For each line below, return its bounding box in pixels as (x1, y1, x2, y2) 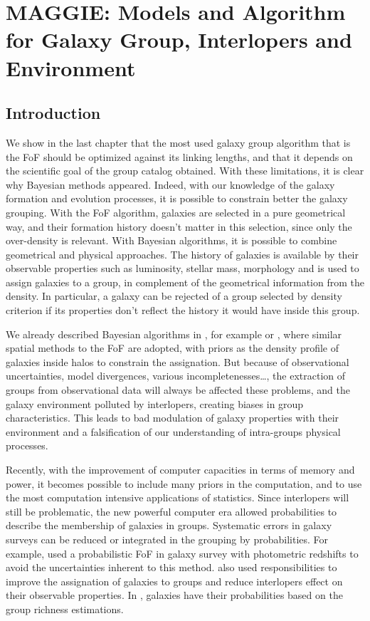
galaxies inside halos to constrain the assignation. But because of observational (6, 354, 349, 369)
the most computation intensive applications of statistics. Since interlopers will (6, 490, 349, 505)
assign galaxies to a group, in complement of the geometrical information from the (6, 274, 364, 289)
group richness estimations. (6, 601, 124, 616)
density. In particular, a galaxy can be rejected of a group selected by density (6, 288, 342, 303)
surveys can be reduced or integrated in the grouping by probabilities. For (6, 531, 329, 546)
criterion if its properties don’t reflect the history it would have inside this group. (6, 303, 360, 318)
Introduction (6, 102, 101, 124)
